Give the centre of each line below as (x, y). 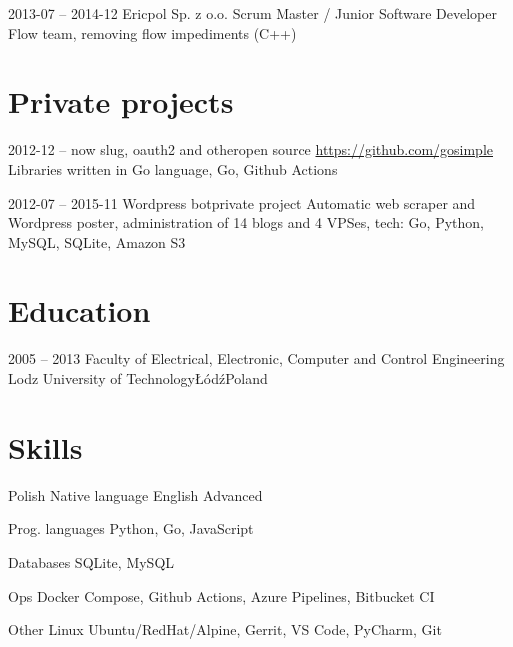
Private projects (121, 101)
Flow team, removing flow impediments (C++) (152, 32)
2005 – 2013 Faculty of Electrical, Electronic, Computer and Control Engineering (256, 358)
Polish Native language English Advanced (135, 494)
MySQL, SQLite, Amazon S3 (97, 241)
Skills (45, 446)
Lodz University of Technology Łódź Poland (138, 378)
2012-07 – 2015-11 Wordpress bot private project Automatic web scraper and (242, 202)
